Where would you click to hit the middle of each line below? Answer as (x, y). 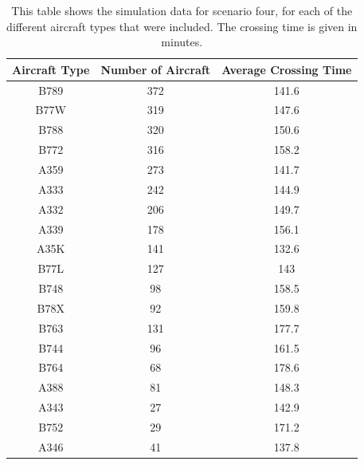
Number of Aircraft (156, 69)
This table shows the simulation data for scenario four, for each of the (182, 10)
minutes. (182, 42)
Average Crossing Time (287, 69)
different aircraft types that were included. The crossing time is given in (182, 26)
